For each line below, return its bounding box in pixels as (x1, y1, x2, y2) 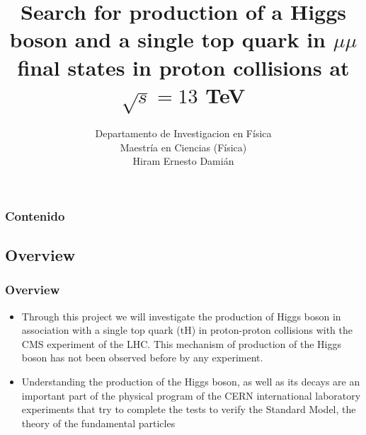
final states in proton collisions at (17, 52, 350, 81)
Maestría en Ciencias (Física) (120, 139, 247, 154)
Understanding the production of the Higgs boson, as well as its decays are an (21, 374, 360, 389)
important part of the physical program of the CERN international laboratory (21, 388, 361, 402)
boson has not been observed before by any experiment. (21, 350, 263, 365)
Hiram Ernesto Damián (132, 153, 234, 168)
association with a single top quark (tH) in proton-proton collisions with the (21, 323, 353, 337)
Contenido (5, 207, 65, 224)
